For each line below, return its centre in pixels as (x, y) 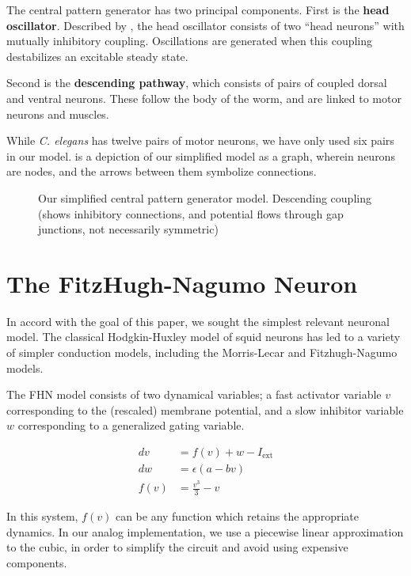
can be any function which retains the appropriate (237, 515)
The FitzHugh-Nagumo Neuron (182, 283)
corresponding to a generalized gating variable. (131, 425)
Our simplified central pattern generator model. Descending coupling (205, 197)
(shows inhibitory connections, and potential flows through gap (191, 213)
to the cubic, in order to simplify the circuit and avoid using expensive (177, 547)
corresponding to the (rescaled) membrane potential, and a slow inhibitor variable (205, 409)
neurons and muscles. (58, 114)
